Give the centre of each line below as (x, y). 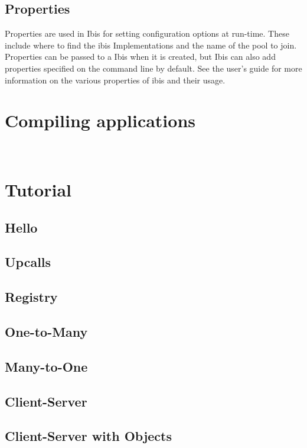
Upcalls (28, 262)
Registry (31, 297)
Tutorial (38, 190)
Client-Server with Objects (88, 436)
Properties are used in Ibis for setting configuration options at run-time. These (147, 33)
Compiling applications (100, 120)
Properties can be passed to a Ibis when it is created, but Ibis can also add (140, 57)
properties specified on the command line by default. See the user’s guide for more (153, 68)
